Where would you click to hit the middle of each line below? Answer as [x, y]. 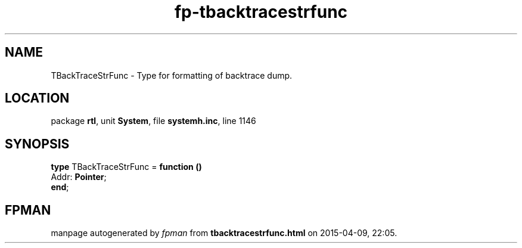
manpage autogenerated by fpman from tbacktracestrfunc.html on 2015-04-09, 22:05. [224, 233]
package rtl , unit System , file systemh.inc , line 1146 [153, 121]
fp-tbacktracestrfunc [261, 12]
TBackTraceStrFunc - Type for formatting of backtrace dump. [172, 75]
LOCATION [37, 98]
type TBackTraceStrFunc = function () [126, 167]
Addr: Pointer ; [79, 177]
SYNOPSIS [37, 144]
